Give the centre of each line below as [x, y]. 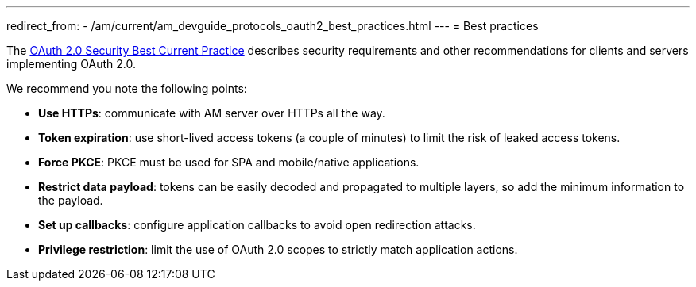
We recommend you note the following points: [127, 88]
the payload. [71, 200]
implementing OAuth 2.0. [71, 64]
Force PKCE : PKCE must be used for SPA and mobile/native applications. [229, 162]
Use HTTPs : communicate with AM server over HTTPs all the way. [212, 113]
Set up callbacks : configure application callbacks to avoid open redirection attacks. [257, 225]
